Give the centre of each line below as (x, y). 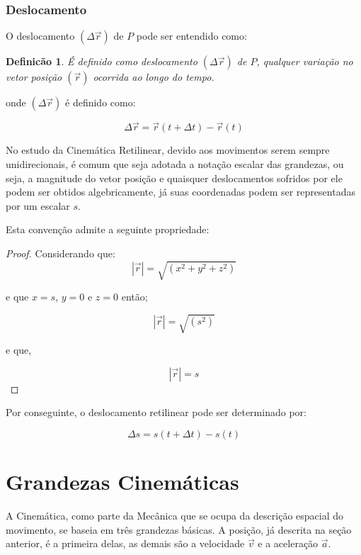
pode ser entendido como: (191, 36)
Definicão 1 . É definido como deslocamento (102, 61)
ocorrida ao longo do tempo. (154, 77)
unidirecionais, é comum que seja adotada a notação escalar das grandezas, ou (175, 164)
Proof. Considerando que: (61, 253)
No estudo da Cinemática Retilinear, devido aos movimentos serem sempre (168, 150)
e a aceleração (288, 543)
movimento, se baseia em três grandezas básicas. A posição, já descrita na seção (179, 529)
